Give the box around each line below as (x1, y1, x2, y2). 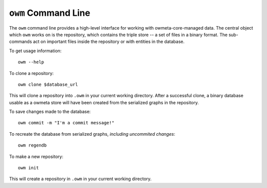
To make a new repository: (9, 153, 64, 159)
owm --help (18, 59, 44, 65)
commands (9, 38, 32, 44)
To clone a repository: (9, 70, 54, 76)
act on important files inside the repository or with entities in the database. (33, 38, 185, 44)
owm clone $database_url (18, 81, 78, 87)
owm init (18, 165, 39, 171)
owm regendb (18, 143, 47, 148)
